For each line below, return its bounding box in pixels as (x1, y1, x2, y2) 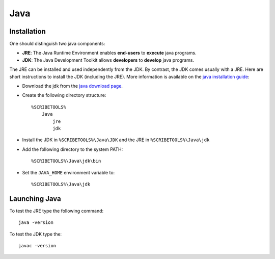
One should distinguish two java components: (9, 41, 105, 47)
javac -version (18, 243, 57, 248)
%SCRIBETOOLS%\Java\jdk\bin (31, 158, 101, 164)
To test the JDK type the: (9, 231, 62, 237)
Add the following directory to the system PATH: (22, 146, 123, 152)
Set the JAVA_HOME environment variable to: (22, 169, 115, 175)
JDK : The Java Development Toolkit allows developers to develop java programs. (22, 57, 195, 63)
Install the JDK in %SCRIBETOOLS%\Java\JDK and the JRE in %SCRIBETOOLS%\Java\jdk (22, 137, 210, 143)
